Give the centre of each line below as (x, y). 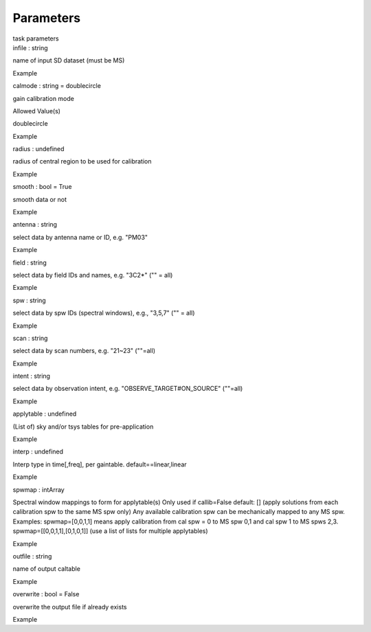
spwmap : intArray (38, 489)
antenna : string (35, 225)
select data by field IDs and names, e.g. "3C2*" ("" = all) (93, 275)
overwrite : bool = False (46, 594)
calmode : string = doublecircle (57, 86)
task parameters (36, 38)
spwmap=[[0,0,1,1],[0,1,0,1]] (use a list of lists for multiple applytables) (111, 531)
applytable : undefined (45, 414)
